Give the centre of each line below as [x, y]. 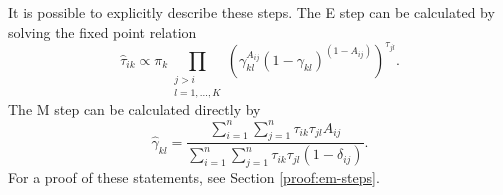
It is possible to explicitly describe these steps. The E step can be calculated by [251, 12]
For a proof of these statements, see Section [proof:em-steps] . [194, 177]
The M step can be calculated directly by [134, 109]
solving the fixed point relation [102, 31]
